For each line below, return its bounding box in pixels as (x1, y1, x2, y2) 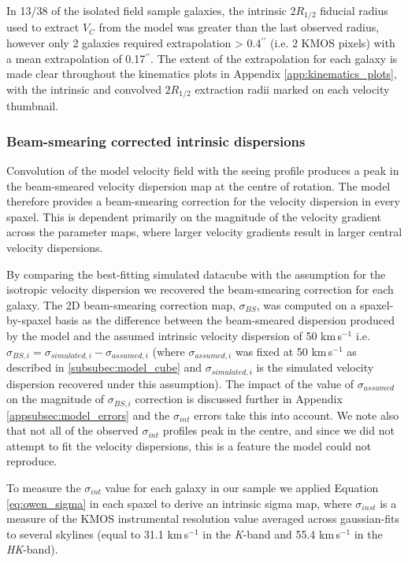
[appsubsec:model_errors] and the (6, 406, 170, 423)
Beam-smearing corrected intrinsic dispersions (6, 131, 306, 150)
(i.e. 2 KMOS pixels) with (269, 35, 395, 51)
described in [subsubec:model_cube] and (6, 359, 202, 376)
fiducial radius (320, 2, 388, 18)
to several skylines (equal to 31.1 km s (6, 525, 189, 542)
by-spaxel (6, 312, 52, 328)
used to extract (6, 19, 80, 35)
